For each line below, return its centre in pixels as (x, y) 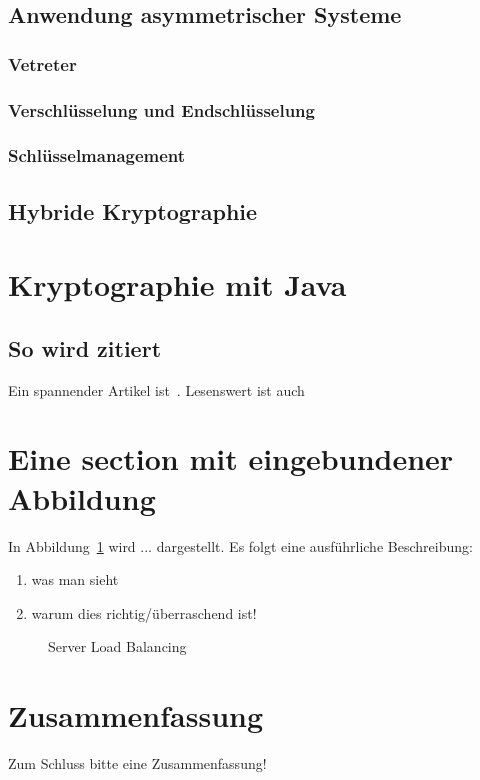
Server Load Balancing (117, 646)
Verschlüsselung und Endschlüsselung (161, 109)
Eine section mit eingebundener (231, 458)
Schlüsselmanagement (97, 155)
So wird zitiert (85, 347)
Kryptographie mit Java (177, 284)
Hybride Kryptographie (133, 210)
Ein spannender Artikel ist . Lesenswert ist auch (156, 389)
